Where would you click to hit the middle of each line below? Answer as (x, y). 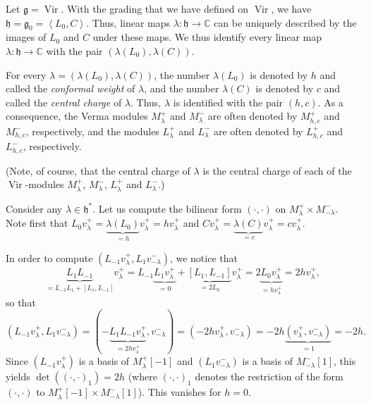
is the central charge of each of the (277, 170)
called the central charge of (64, 102)
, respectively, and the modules (92, 131)
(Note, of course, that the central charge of (98, 170)
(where (142, 376)
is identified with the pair (228, 102)
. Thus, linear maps (128, 22)
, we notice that (203, 257)
